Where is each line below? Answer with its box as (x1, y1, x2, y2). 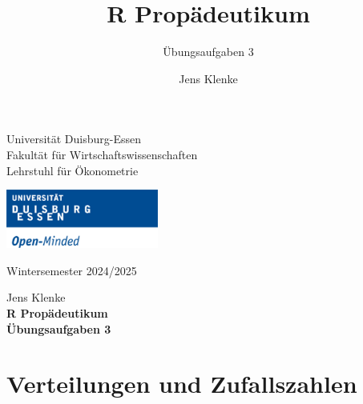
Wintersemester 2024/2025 (6, 262, 137, 278)
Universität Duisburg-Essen (6, 130, 142, 147)
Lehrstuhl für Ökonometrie (6, 162, 139, 178)
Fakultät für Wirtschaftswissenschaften (6, 146, 198, 162)
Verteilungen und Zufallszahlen (6, 367, 357, 400)
